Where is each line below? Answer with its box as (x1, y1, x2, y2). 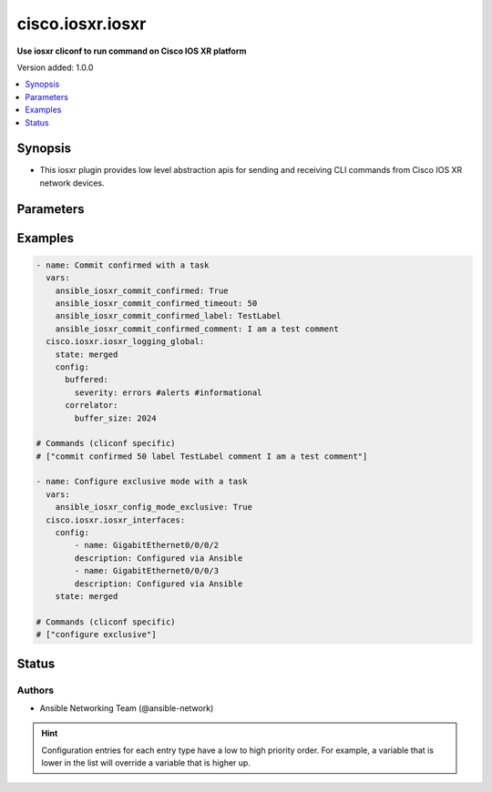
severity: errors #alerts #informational (74, 387, 262, 398)
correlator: (65, 401, 118, 411)
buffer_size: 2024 (74, 412, 157, 423)
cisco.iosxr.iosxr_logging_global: (46, 337, 205, 347)
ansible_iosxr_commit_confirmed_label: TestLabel (55, 310, 282, 321)
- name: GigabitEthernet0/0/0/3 (74, 565, 219, 576)
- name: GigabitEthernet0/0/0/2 (74, 540, 219, 551)
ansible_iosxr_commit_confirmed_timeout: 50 (55, 298, 258, 309)
